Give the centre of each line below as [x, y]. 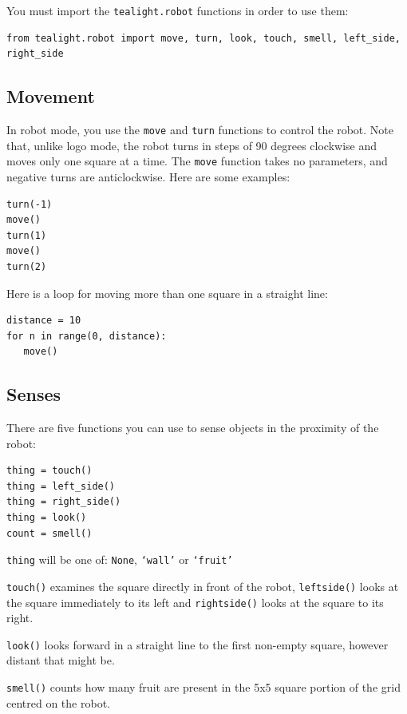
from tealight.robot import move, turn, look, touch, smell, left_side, [203, 38]
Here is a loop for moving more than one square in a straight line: [167, 293]
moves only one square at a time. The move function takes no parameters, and [197, 161]
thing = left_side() [61, 486]
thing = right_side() [64, 502]
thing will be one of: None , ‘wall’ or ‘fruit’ [120, 559]
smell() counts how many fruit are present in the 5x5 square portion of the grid [203, 687]
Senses [34, 394]
